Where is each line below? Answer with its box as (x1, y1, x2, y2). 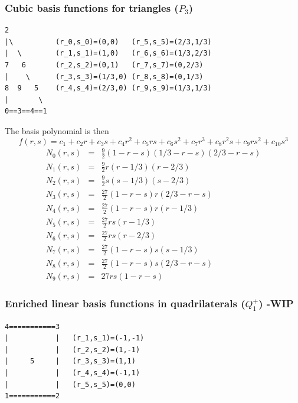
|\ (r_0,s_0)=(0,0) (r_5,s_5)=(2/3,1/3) (5, 37, 212, 46)
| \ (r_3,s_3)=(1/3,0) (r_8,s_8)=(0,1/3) (5, 72, 204, 81)
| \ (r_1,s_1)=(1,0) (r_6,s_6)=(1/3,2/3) (5, 49, 212, 58)
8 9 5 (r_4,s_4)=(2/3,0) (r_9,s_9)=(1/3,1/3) (5, 84, 212, 93)
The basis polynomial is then (5, 124, 109, 136)
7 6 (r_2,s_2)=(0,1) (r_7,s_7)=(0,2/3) (5, 61, 204, 69)
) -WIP (258, 295, 294, 310)
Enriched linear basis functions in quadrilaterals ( (5, 295, 245, 310)
